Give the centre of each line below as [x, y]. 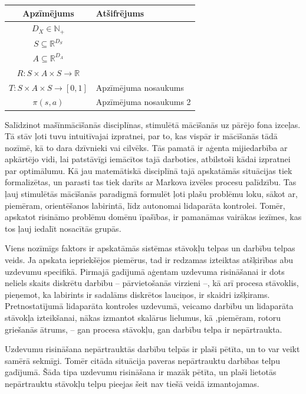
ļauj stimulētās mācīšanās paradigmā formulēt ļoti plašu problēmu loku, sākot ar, [151, 194]
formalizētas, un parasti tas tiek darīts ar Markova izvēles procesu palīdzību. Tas [151, 182]
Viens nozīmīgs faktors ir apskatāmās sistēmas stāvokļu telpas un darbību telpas [150, 248]
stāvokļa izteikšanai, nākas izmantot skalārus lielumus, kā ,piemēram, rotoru [143, 318]
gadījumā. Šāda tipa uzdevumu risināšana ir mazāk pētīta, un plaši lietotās [141, 372]
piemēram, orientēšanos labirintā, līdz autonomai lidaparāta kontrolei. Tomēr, [145, 205]
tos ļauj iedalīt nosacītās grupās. [63, 228]
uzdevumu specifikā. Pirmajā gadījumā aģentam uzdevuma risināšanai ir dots [145, 271]
